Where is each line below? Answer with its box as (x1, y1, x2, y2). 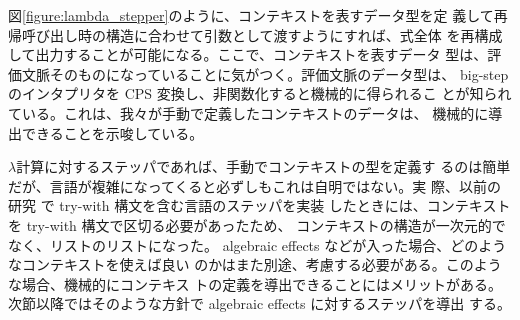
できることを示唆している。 (21, 122, 204, 143)
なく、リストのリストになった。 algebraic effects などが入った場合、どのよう (8, 234, 507, 255)
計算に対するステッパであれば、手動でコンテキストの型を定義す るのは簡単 (16, 156, 511, 177)
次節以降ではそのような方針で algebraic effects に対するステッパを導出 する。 (8, 293, 511, 314)
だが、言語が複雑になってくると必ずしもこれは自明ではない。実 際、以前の (8, 175, 501, 196)
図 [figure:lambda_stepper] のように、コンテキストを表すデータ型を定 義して (8, 5, 494, 25)
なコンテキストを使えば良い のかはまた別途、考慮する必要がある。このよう (8, 254, 502, 275)
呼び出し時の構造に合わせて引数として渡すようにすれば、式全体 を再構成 (21, 24, 503, 45)
